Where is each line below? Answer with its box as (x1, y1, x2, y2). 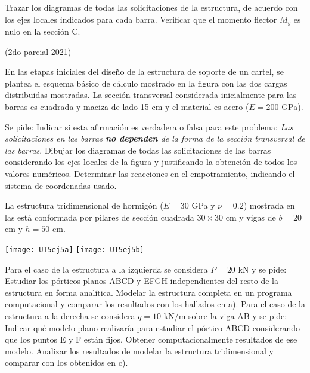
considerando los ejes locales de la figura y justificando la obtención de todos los (5, 155, 297, 168)
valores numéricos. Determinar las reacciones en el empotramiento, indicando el (5, 167, 295, 179)
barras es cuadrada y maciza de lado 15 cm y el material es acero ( (5, 100, 249, 113)
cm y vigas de (225, 210, 276, 223)
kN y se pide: (238, 262, 287, 275)
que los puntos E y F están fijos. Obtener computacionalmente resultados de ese (5, 333, 297, 346)
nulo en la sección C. (5, 25, 80, 38)
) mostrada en (243, 199, 295, 212)
